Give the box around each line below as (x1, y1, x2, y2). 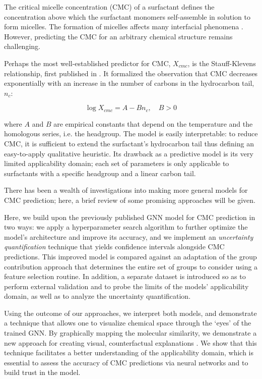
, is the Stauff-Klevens (187, 58, 256, 68)
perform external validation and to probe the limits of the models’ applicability (4, 281, 249, 291)
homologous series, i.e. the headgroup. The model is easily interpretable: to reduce (4, 128, 258, 139)
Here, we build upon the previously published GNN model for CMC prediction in (4, 211, 255, 222)
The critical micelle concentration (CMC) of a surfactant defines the (4, 2, 215, 12)
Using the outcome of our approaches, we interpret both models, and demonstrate (4, 307, 257, 318)
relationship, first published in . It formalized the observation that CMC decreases (4, 68, 258, 78)
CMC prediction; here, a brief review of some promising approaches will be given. (4, 194, 256, 205)
